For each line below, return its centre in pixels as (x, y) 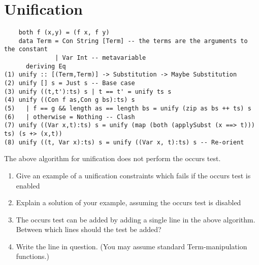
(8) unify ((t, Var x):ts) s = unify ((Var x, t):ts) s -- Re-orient (124, 142)
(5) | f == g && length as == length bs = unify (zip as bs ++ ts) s (128, 109)
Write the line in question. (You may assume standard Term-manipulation (132, 246)
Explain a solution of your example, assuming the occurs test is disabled (128, 202)
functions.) (33, 256)
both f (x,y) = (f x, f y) (64, 33)
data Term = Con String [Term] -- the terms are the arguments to (133, 41)
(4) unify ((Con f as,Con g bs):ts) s (70, 100)
